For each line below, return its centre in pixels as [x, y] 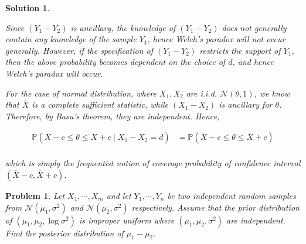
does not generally [254, 27]
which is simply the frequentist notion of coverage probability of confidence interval [153, 163]
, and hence [253, 62]
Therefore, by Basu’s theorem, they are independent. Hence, [113, 116]
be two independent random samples [232, 195]
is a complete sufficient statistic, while [100, 104]
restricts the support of [240, 50]
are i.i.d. [202, 93]
